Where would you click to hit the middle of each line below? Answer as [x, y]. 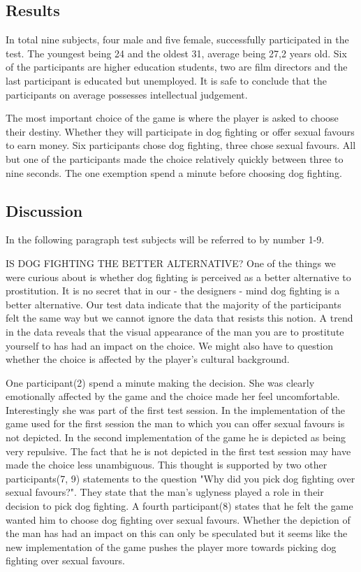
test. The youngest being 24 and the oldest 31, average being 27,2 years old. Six [176, 53]
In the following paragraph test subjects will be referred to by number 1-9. [165, 239]
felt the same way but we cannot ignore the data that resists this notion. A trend [179, 318]
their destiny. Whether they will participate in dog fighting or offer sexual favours [180, 131]
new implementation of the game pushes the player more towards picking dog [171, 546]
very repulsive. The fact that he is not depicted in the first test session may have [178, 451]
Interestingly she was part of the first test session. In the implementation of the [176, 409]
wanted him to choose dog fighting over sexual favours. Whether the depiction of [178, 519]
